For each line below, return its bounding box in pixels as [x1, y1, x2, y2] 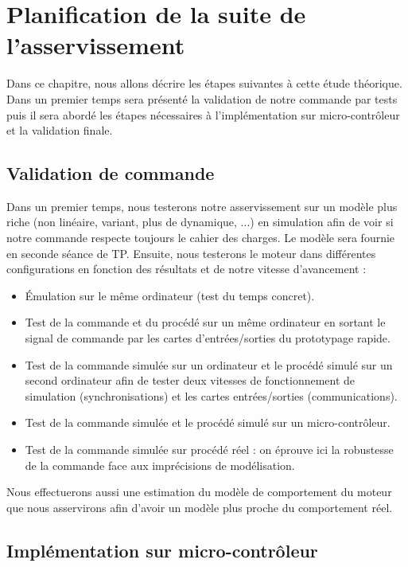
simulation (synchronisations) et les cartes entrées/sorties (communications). [25, 387, 398, 404]
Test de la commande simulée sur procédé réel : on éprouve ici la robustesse [25, 441, 394, 458]
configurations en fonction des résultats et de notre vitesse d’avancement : [6, 260, 367, 277]
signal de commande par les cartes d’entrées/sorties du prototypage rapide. [25, 330, 391, 346]
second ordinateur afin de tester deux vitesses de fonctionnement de [25, 372, 356, 389]
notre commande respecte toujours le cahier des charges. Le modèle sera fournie [6, 229, 395, 246]
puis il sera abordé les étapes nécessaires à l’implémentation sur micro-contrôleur [6, 106, 400, 123]
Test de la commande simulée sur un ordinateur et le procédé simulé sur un [25, 356, 393, 373]
